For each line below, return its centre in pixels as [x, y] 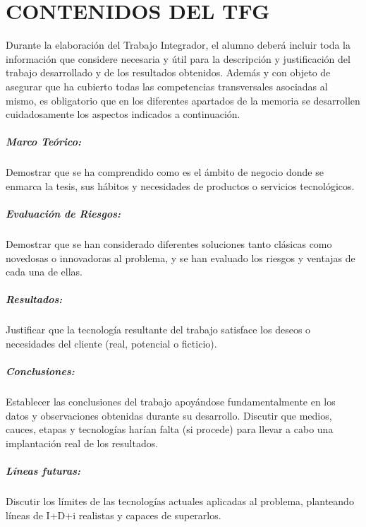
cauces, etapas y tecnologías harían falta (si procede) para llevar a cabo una [170, 429]
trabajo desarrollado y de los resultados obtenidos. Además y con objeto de [168, 72]
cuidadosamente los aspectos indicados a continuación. [123, 114]
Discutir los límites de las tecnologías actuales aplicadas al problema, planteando [180, 501]
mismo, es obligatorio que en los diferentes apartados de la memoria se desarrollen [183, 100]
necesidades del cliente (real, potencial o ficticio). [111, 343]
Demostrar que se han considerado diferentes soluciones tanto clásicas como [169, 244]
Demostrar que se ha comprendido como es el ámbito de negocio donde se [165, 172]
